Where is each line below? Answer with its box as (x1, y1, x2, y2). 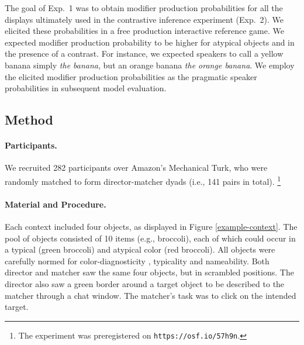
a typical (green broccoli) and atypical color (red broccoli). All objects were (5, 243, 275, 256)
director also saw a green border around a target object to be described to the (5, 277, 285, 289)
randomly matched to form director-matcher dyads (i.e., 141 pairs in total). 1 (5, 173, 281, 187)
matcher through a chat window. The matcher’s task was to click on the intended (5, 289, 296, 301)
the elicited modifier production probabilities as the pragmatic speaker (5, 70, 257, 82)
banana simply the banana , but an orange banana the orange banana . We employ (5, 58, 295, 71)
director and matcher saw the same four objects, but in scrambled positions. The (5, 266, 294, 278)
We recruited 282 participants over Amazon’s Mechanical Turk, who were (5, 161, 268, 174)
